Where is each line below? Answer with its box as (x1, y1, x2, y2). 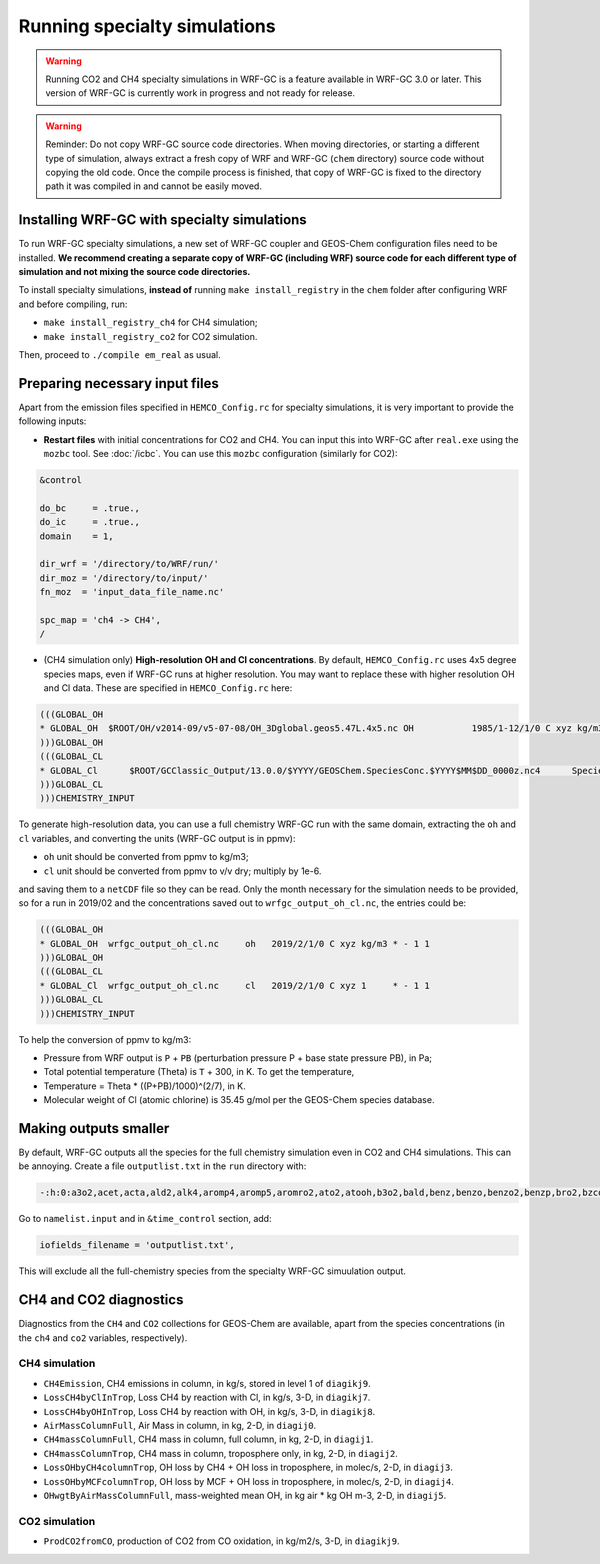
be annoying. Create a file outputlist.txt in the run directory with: (18, 1160, 307, 1172)
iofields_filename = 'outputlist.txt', (39, 1240, 235, 1251)
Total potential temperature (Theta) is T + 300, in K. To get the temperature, (43, 1066, 355, 1078)
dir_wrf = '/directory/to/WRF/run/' (39, 558, 220, 570)
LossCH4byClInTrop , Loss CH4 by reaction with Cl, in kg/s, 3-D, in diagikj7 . (43, 1391, 371, 1404)
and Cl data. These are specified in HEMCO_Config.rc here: (43, 682, 293, 694)
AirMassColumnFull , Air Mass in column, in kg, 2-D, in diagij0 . (43, 1420, 317, 1432)
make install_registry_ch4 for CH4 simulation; (43, 316, 259, 329)
